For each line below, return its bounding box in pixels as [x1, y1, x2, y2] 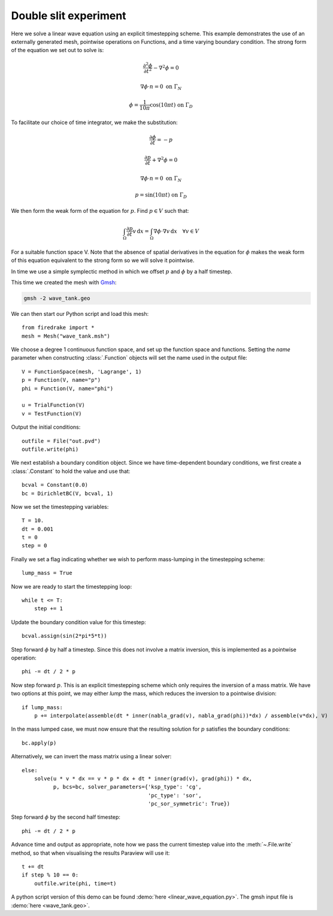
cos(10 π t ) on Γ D [150, 101, 193, 110]
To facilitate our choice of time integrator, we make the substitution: [11, 119, 178, 126]
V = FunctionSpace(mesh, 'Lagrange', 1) [22, 368, 142, 375]
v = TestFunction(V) [22, 410, 82, 417]
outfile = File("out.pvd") [22, 438, 101, 444]
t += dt [22, 863, 44, 870]
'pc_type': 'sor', [147, 792, 202, 799]
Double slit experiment [11, 9, 126, 22]
